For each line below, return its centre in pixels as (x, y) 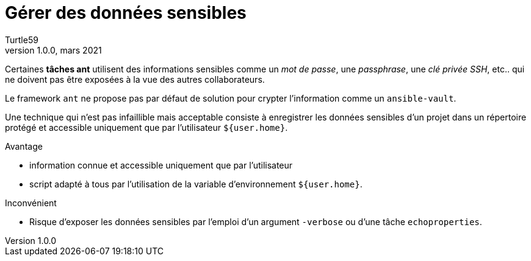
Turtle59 (22, 40)
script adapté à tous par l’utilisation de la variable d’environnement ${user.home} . (196, 184)
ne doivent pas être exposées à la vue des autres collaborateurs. (135, 79)
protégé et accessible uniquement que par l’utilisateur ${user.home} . (146, 127)
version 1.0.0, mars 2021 (53, 50)
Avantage (24, 146)
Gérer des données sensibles (126, 13)
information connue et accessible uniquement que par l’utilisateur (161, 165)
